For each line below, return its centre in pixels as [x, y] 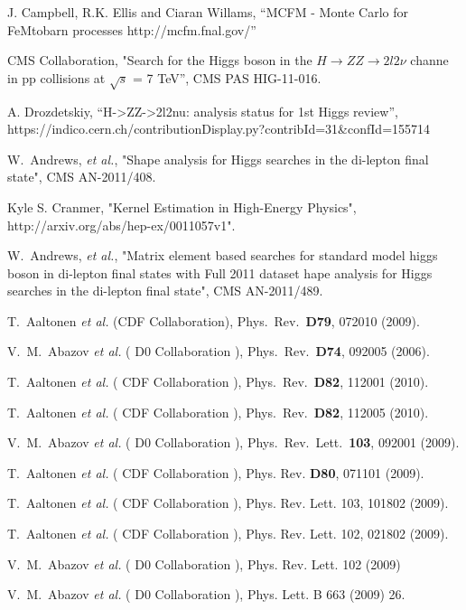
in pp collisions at [56, 77]
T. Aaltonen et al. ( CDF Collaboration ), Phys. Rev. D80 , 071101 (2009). [216, 472]
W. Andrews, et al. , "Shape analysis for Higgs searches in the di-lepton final [218, 159]
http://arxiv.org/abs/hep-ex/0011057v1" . [121, 225]
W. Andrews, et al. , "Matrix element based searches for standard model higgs [223, 255]
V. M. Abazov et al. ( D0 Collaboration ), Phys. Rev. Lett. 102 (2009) [204, 563]
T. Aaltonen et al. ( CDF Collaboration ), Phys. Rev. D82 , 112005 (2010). [218, 412]
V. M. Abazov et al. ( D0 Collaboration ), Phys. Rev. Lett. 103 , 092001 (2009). [233, 442]
